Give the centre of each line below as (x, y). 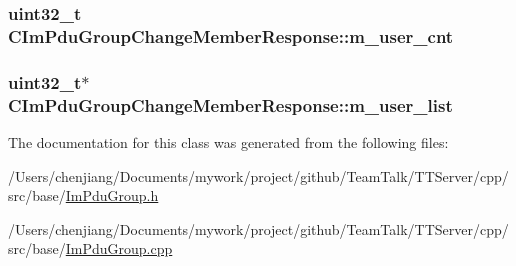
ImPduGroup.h (112, 195)
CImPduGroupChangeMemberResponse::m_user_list (230, 104)
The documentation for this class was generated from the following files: (228, 141)
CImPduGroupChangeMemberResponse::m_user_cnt (231, 35)
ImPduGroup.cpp (119, 248)
